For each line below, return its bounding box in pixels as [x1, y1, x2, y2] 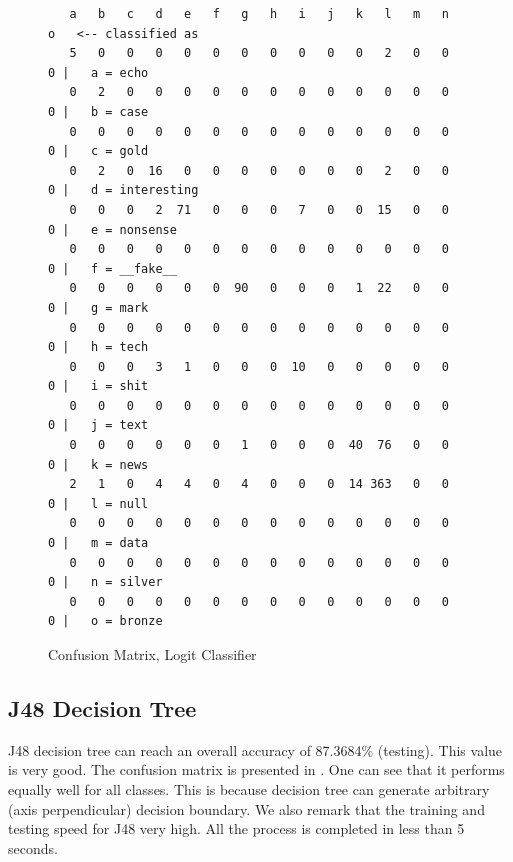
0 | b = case [48, 104, 149, 119]
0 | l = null [48, 496, 149, 511]
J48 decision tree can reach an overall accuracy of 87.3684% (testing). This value [8, 739, 503, 760]
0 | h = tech [48, 340, 149, 355]
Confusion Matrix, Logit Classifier [48, 644, 257, 664]
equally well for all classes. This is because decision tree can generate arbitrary [8, 778, 490, 799]
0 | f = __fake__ [48, 261, 177, 276]
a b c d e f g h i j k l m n [69, 7, 449, 21]
